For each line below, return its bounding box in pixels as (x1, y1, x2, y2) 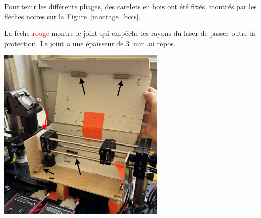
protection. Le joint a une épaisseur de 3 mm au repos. (4, 38, 176, 48)
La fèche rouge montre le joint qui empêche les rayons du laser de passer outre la (4, 28, 256, 39)
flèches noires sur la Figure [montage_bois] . (4, 11, 141, 21)
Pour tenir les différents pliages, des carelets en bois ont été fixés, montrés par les (4, 1, 257, 11)
